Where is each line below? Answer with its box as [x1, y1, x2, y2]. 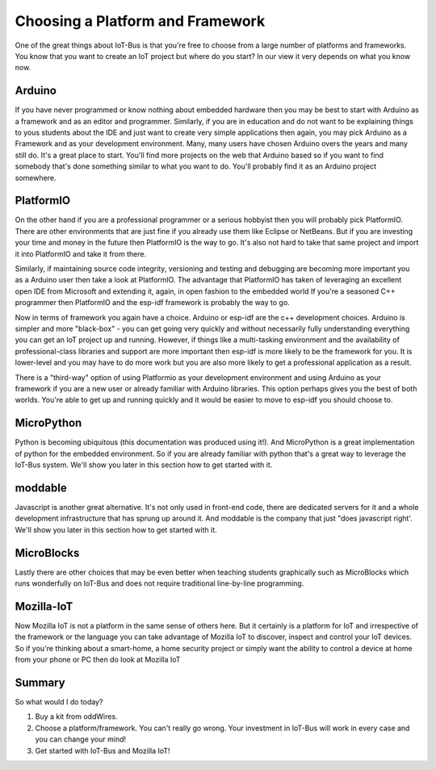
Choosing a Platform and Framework [15, 12, 266, 30]
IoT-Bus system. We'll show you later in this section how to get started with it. [15, 460, 273, 470]
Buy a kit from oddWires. [35, 712, 118, 721]
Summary [15, 675, 65, 689]
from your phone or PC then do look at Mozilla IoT [15, 654, 181, 665]
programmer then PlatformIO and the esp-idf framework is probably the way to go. [15, 298, 290, 307]
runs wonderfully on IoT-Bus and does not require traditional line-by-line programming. [15, 579, 304, 588]
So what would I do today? [15, 697, 103, 706]
